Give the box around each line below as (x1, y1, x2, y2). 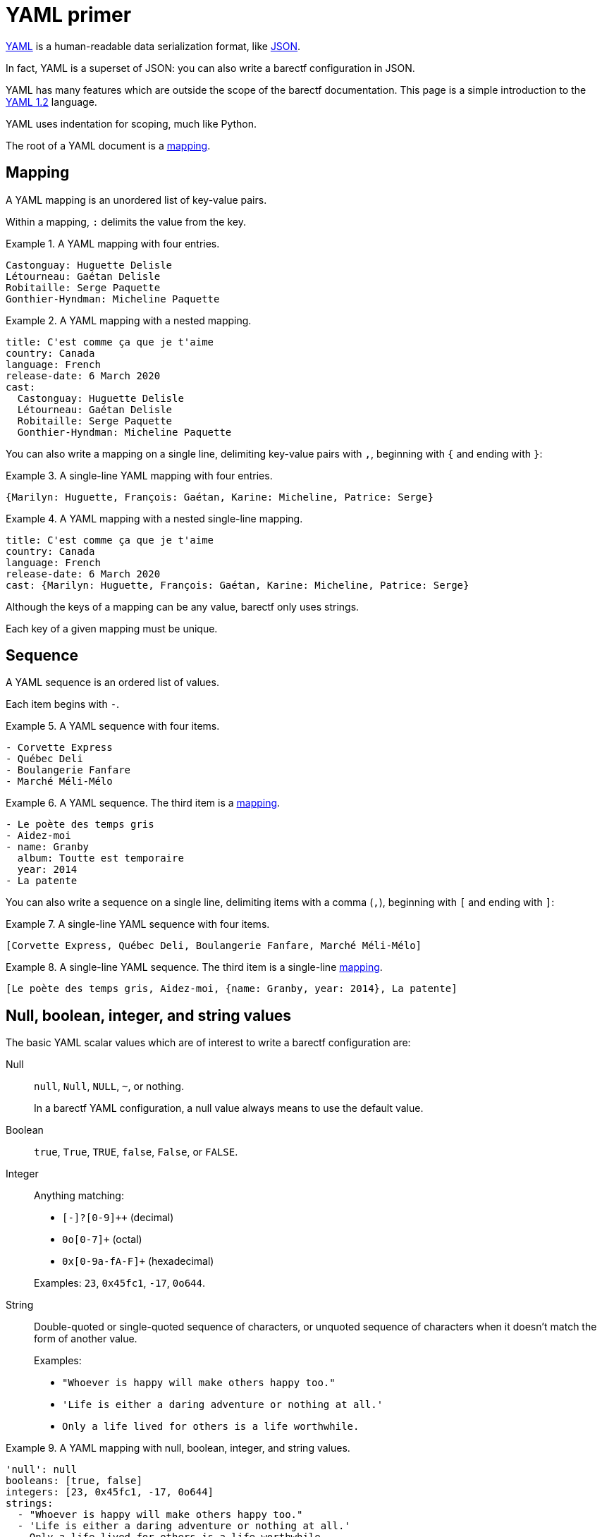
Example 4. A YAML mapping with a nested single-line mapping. (6, 512, 303, 525)
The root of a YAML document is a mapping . (6, 139, 211, 152)
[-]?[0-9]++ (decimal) (62, 1211, 174, 1224)
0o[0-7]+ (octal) (62, 1233, 142, 1246)
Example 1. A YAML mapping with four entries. (6, 237, 220, 250)
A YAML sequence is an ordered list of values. (6, 676, 219, 689)
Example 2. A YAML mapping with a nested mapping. (6, 314, 252, 326)
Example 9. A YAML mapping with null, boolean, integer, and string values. (6, 1442, 350, 1455)
